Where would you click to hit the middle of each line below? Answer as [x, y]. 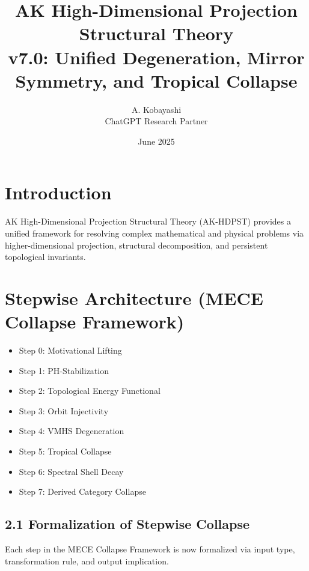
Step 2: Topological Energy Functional [90, 391]
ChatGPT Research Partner [156, 121]
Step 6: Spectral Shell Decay [71, 471]
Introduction [58, 192]
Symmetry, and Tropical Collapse [156, 80]
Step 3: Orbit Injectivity [64, 410]
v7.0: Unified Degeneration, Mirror [156, 57]
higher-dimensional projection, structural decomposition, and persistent [136, 245]
